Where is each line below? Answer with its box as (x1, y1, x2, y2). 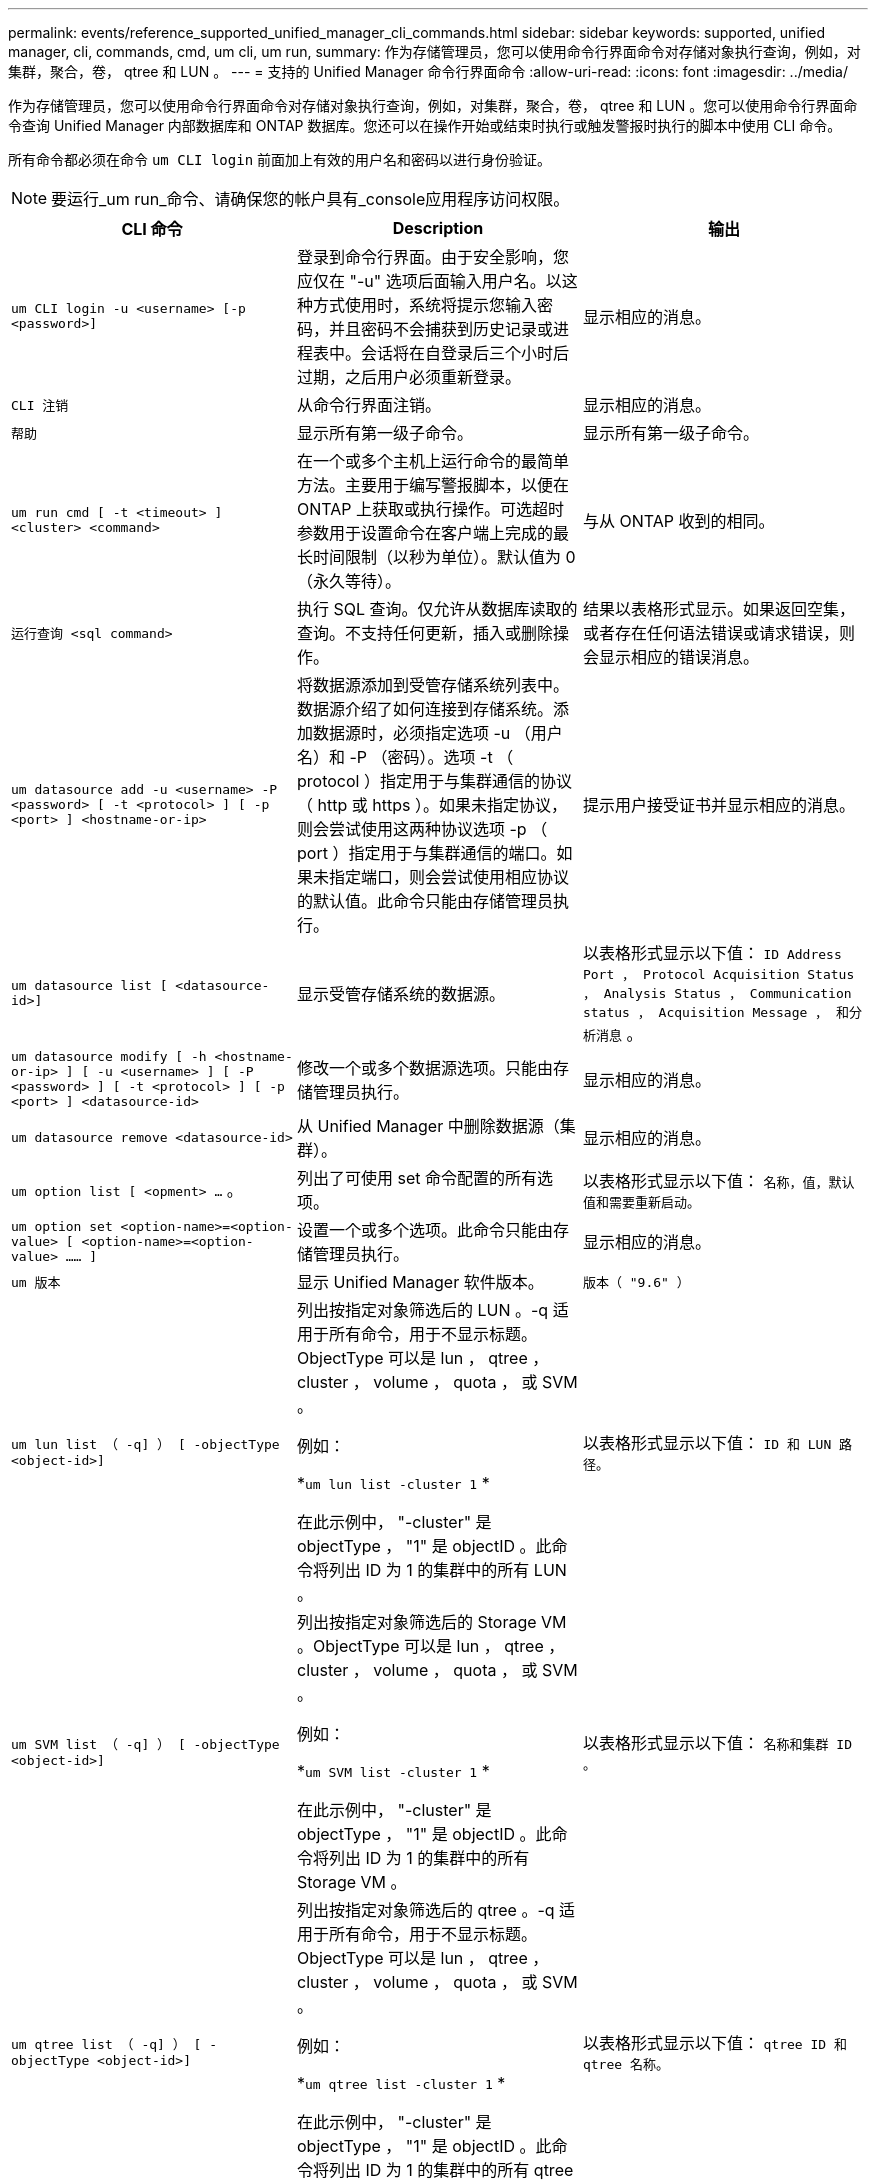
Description (392, 218, 484, 238)
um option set (11, 1218, 113, 1234)
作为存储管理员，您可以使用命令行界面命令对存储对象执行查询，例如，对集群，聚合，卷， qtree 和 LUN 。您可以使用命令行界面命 (8, 97, 858, 114)
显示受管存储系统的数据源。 (296, 983, 505, 1004)
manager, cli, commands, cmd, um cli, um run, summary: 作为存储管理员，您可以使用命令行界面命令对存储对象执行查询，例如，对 (8, 43, 861, 60)
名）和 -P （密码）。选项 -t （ (296, 747, 514, 767)
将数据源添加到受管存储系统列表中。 (296, 675, 569, 695)
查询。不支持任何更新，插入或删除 (296, 623, 553, 643)
